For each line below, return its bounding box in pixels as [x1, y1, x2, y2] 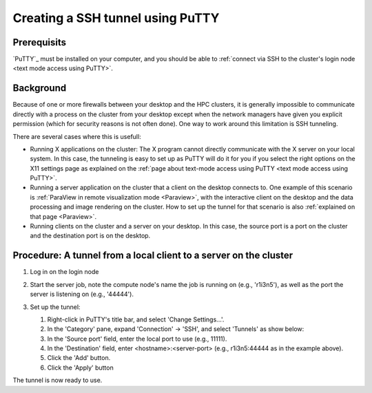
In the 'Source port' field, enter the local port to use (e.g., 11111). [47, 334, 227, 343]
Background [12, 83, 67, 94]
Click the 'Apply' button [47, 363, 114, 372]
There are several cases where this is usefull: [12, 132, 141, 140]
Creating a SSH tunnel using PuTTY [12, 10, 220, 25]
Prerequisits [12, 36, 67, 48]
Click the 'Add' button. [47, 354, 111, 362]
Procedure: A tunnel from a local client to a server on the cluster [12, 250, 293, 262]
